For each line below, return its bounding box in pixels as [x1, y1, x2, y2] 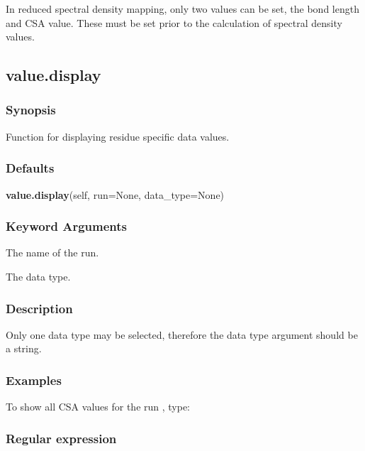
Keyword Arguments [6, 217, 128, 235]
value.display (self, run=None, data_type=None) [6, 187, 225, 202]
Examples [6, 371, 62, 388]
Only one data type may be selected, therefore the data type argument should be [6, 327, 358, 342]
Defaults [6, 159, 55, 177]
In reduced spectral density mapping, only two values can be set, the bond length [6, 1, 359, 16]
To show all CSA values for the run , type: [6, 399, 191, 414]
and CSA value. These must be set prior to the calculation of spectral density [6, 15, 342, 30]
